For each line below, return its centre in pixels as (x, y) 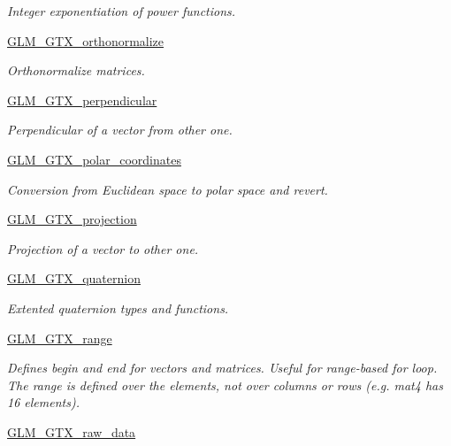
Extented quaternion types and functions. (118, 308)
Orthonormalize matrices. (76, 70)
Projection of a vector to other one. (103, 248)
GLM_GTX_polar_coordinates (94, 159)
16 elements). (43, 402)
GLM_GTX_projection (72, 219)
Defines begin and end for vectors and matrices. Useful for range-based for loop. (222, 368)
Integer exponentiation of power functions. (122, 11)
